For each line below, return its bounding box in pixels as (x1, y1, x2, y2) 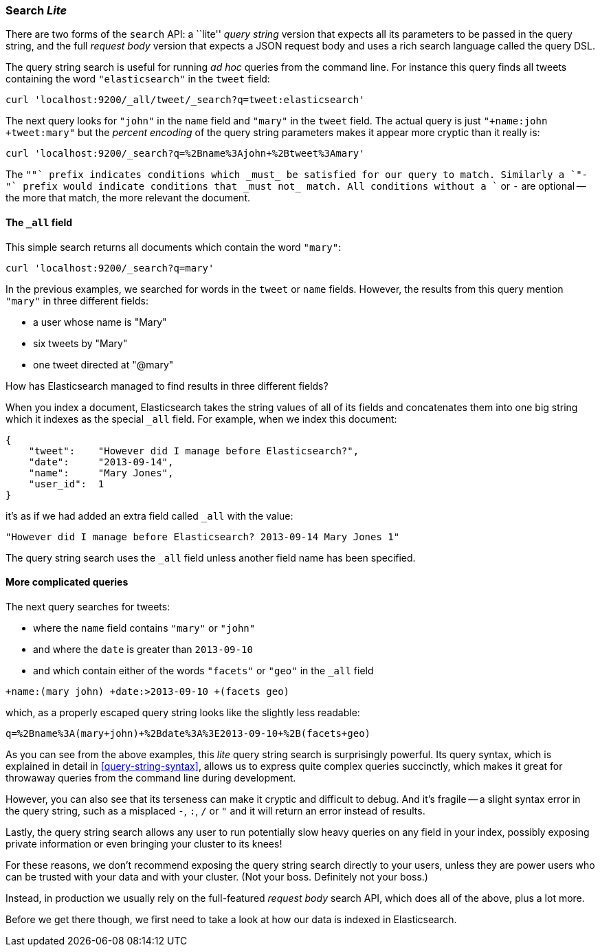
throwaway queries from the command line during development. (5, 771, 296, 784)
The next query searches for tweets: (5, 600, 170, 612)
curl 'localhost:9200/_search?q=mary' (5, 262, 214, 274)
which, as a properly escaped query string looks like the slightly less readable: (5, 706, 360, 718)
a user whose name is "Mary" (33, 316, 167, 328)
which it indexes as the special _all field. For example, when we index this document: (5, 412, 397, 425)
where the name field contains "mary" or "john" (33, 621, 256, 634)
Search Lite (5, 3, 67, 17)
